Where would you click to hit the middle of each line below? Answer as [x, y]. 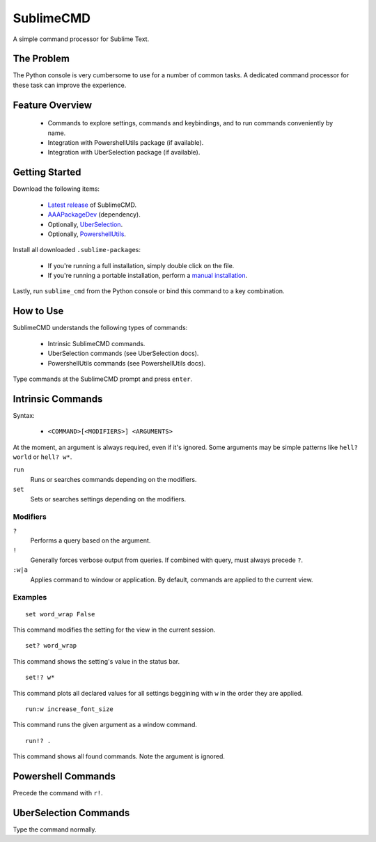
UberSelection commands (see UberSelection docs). [123, 353]
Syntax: [24, 415]
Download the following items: [56, 189]
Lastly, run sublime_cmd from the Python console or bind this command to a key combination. [149, 291]
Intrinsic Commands [58, 399]
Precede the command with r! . [58, 793]
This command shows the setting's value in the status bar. [96, 661]
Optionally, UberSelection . [85, 224]
